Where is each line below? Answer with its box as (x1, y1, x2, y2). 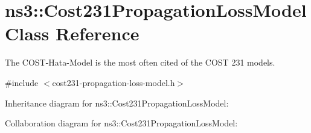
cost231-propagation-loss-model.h (52, 76, 175, 88)
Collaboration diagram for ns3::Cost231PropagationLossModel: (5, 117, 238, 129)
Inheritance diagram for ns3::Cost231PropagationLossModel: (5, 96, 229, 109)
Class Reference (5, 21, 139, 46)
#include (5, 76, 39, 88)
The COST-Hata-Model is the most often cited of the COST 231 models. (5, 56, 275, 69)
